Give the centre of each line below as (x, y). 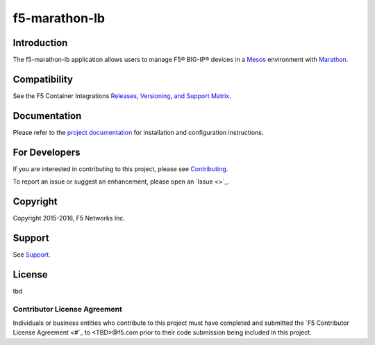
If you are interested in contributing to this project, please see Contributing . (120, 169)
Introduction (40, 43)
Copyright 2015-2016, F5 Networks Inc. (69, 218)
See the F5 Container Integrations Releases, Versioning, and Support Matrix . (122, 96)
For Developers (47, 152)
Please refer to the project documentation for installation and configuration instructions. (138, 132)
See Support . (32, 255)
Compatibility (43, 79)
